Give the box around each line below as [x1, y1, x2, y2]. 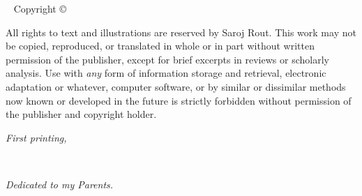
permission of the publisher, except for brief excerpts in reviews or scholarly [6, 52, 329, 66]
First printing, [6, 130, 67, 144]
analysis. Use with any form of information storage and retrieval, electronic [6, 66, 326, 80]
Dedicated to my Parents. [6, 176, 114, 191]
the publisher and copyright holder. [6, 107, 157, 121]
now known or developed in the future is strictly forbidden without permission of [6, 93, 352, 107]
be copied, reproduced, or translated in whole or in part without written [6, 38, 315, 53]
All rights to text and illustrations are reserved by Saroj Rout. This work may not [6, 24, 356, 39]
